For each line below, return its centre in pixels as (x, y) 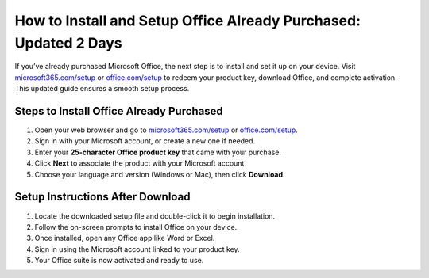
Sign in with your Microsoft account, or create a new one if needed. (145, 141)
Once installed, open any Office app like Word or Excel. (125, 238)
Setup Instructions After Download (102, 197)
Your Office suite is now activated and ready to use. (119, 261)
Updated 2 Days (68, 43)
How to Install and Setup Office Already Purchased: (188, 21)
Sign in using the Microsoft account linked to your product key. (137, 249)
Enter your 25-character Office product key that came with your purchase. (158, 152)
